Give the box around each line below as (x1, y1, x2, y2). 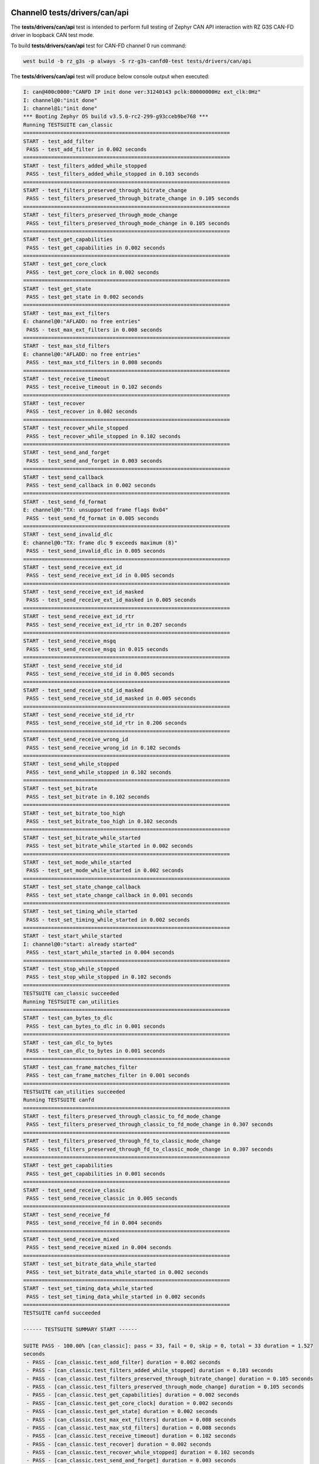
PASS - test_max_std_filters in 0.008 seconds (26, 359, 162, 366)
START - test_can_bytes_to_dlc (23, 1015, 114, 1021)
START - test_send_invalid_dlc (23, 531, 114, 538)
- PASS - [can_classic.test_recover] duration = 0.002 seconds (26, 1441, 212, 1448)
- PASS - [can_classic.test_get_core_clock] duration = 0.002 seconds (26, 1400, 234, 1407)
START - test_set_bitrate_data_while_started (23, 1261, 156, 1267)
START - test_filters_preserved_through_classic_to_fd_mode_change (23, 1113, 221, 1120)
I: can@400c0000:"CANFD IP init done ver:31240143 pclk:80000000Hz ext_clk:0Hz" (23, 88, 261, 95)
